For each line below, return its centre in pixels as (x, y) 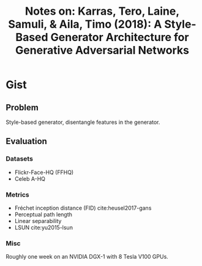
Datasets (19, 159)
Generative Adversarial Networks (102, 51)
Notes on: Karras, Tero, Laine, (102, 11)
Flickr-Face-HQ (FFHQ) (44, 172)
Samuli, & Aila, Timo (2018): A (85, 24)
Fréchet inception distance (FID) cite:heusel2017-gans (83, 208)
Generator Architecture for (120, 37)
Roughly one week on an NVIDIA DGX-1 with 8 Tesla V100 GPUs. (87, 257)
